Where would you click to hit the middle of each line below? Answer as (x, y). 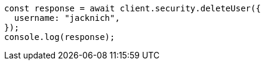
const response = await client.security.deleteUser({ (132, 8)
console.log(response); (60, 37)
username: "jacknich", (67, 18)
